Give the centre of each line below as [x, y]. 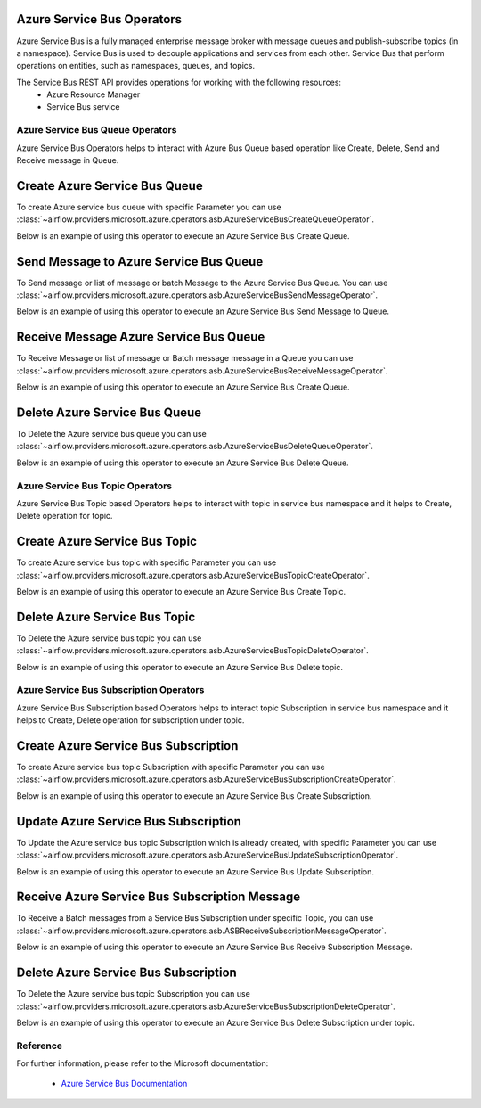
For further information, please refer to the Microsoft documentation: [143, 1063]
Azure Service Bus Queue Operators [97, 130]
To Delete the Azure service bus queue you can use [111, 433]
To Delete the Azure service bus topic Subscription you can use [134, 994]
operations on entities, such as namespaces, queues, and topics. [136, 66]
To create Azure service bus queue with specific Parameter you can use [149, 207]
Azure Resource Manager [94, 94]
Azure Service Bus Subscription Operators [110, 690]
